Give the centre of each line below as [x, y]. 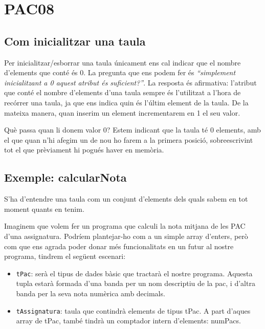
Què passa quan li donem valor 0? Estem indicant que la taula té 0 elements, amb [132, 130]
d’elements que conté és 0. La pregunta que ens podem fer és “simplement [120, 72]
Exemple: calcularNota [65, 177]
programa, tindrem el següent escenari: [65, 256]
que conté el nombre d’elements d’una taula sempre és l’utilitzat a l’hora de [123, 92]
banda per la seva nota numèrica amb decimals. [91, 293]
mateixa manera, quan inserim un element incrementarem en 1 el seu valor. [122, 112]
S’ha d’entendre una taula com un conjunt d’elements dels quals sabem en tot [126, 199]
